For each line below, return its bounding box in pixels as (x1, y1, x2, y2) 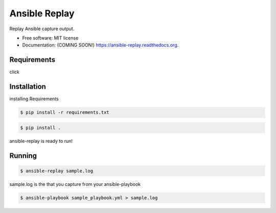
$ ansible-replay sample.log (20, 168, 94, 174)
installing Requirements (9, 96, 59, 102)
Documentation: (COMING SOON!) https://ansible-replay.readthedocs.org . (22, 42, 179, 48)
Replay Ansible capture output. (9, 26, 75, 32)
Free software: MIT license (22, 35, 79, 41)
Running (9, 151, 37, 160)
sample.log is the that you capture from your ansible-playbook (9, 181, 141, 187)
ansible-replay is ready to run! (9, 138, 73, 144)
